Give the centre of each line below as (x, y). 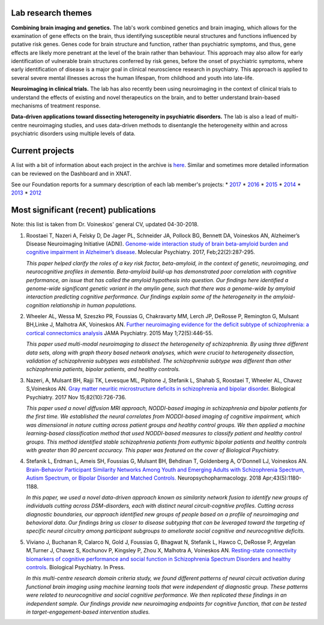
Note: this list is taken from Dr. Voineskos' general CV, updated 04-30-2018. (105, 225)
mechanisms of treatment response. (56, 106)
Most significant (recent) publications (83, 210)
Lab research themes (52, 13)
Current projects (43, 151)
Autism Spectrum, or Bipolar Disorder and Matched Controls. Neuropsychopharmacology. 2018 (144, 478)
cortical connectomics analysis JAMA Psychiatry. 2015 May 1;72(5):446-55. (119, 333)
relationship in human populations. (94, 305)
